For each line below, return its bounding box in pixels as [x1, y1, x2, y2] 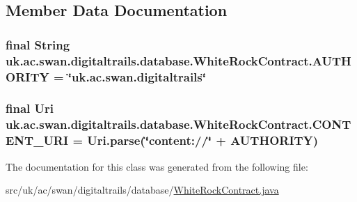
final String [6, 36, 70, 53]
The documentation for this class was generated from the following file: [6, 159, 308, 173]
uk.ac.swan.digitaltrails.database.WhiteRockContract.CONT [6, 116, 351, 133]
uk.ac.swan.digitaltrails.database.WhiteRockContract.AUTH [6, 52, 351, 69]
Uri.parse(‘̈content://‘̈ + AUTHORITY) [87, 132, 319, 149]
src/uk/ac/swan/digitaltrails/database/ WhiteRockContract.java [6, 182, 279, 197]
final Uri [6, 100, 54, 117]
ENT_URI [6, 132, 69, 149]
